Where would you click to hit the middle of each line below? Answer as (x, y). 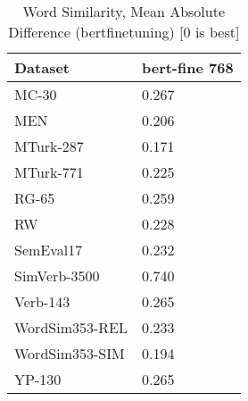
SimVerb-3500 (57, 276)
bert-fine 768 (187, 67)
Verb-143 (42, 301)
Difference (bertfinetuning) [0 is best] (124, 32)
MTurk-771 (49, 172)
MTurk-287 (49, 146)
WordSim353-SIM (70, 353)
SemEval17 (49, 250)
